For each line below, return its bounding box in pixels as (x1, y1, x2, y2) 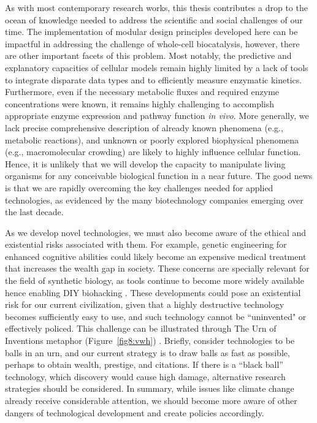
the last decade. (5, 205, 64, 218)
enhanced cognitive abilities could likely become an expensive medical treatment (5, 250, 307, 262)
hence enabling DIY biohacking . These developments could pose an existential (5, 286, 301, 299)
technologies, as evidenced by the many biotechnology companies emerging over (5, 193, 304, 206)
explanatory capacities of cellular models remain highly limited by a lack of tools (5, 61, 308, 74)
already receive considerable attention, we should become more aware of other (5, 394, 297, 406)
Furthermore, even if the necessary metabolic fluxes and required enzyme (5, 85, 280, 98)
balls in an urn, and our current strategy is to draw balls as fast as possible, (5, 346, 290, 359)
